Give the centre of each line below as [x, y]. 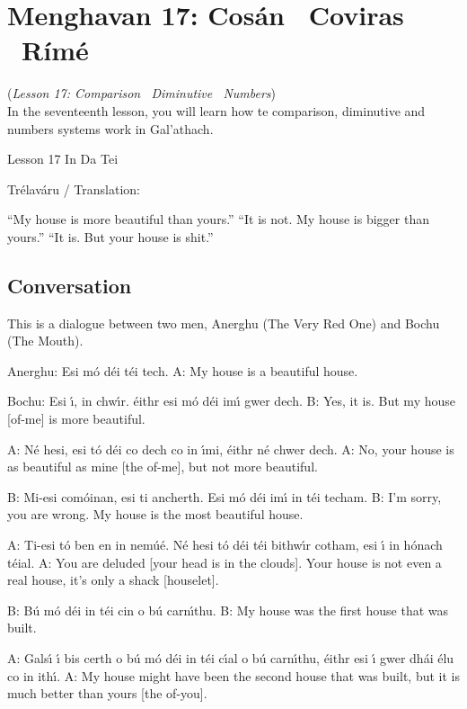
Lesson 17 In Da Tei [63, 159]
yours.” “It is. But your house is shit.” [110, 236]
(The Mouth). [45, 341]
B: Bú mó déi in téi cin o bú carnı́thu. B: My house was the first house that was [228, 610]
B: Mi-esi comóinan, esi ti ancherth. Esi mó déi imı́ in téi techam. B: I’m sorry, [225, 496]
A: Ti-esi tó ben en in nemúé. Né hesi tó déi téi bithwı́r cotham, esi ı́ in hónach [225, 545]
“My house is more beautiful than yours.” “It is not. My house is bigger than [218, 219]
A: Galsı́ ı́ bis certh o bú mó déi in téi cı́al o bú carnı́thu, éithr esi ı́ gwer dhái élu [231, 657]
